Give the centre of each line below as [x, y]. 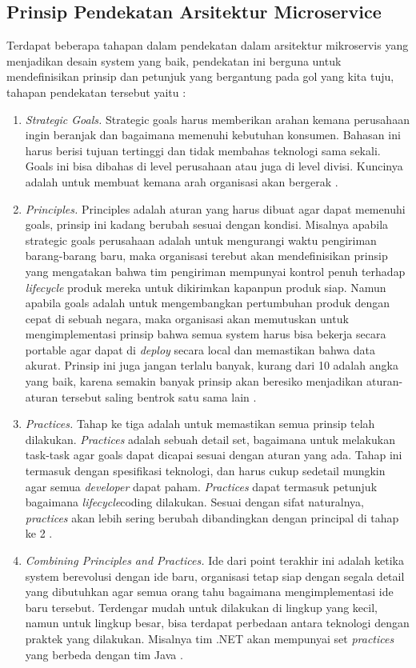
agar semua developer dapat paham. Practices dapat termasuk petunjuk [201, 486]
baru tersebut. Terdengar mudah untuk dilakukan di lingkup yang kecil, [201, 607]
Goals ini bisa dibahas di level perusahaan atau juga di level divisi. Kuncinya [214, 166]
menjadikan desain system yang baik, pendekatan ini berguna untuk [174, 60]
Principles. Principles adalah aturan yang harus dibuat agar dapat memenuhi [215, 208]
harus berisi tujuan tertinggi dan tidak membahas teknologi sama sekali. [203, 150]
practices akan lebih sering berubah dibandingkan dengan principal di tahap [212, 517]
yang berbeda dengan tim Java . [104, 654]
